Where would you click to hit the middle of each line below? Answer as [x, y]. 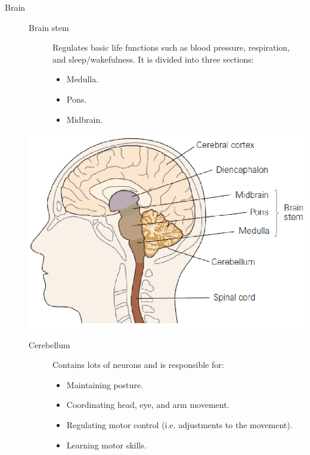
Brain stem [49, 27]
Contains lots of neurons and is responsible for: [138, 365]
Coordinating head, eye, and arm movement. [148, 405]
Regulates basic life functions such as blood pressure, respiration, [171, 47]
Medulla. [83, 79]
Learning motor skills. [106, 445]
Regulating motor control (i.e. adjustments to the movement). [179, 424]
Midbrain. [85, 119]
